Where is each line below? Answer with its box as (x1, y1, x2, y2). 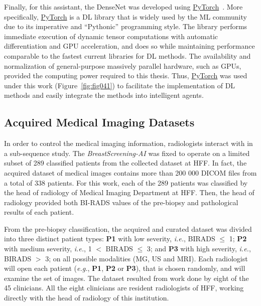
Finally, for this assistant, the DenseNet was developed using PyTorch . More (4, 2, 243, 12)
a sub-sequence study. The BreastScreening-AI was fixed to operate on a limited (4, 147, 250, 158)
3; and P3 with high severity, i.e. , (147, 243, 251, 254)
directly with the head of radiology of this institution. (4, 292, 169, 303)
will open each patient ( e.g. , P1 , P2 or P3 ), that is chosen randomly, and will (4, 263, 245, 273)
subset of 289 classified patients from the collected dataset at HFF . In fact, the (4, 158, 247, 168)
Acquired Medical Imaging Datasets (4, 114, 195, 130)
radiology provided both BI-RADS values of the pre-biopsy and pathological (4, 197, 238, 207)
